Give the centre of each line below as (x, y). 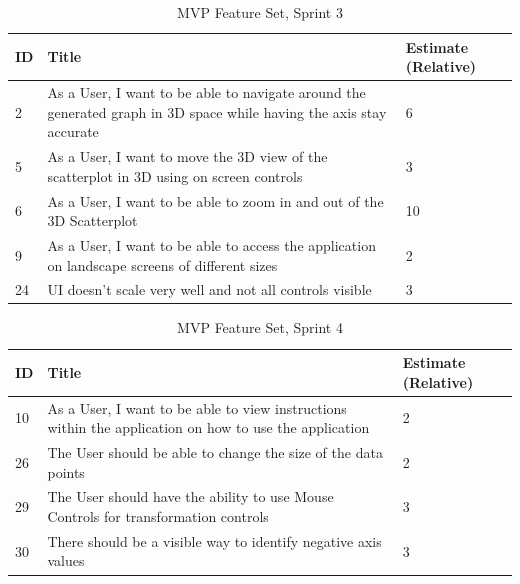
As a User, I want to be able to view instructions (197, 407)
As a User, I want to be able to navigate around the (206, 92)
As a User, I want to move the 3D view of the (187, 156)
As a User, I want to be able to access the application (211, 244)
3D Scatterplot (92, 220)
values (66, 560)
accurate (73, 131)
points (66, 471)
